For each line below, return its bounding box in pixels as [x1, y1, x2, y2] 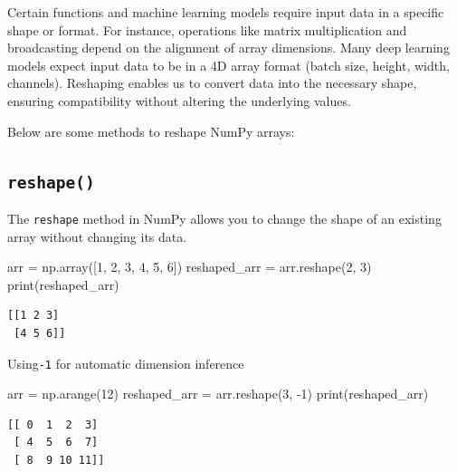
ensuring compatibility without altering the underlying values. [7, 91, 351, 110]
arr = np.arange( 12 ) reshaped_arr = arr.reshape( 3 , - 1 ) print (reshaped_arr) [7, 384, 429, 403]
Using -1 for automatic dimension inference [7, 353, 244, 372]
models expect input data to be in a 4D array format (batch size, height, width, [7, 55, 450, 74]
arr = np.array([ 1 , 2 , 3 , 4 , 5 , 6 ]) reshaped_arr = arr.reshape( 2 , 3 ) [7, 257, 372, 276]
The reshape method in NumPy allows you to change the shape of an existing [7, 208, 442, 227]
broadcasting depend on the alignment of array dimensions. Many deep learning [7, 38, 450, 57]
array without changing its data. [7, 226, 187, 246]
